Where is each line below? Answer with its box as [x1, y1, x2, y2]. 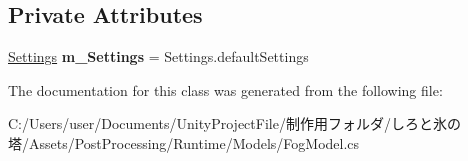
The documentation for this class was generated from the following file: [8, 79, 443, 100]
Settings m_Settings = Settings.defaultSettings [8, 46, 309, 67]
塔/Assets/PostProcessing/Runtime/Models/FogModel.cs [8, 132, 360, 153]
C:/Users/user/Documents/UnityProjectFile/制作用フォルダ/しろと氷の [8, 113, 461, 134]
